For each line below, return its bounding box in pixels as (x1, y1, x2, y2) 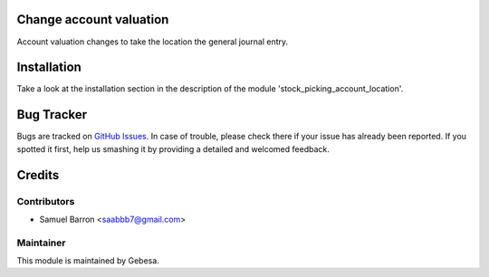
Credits (16, 167, 60, 183)
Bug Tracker (16, 107, 88, 122)
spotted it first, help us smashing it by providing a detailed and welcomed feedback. (16, 143, 330, 154)
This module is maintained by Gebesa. (16, 255, 160, 266)
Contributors (16, 195, 75, 207)
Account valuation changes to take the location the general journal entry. (16, 36, 289, 47)
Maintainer (16, 236, 66, 249)
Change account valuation (16, 12, 169, 27)
